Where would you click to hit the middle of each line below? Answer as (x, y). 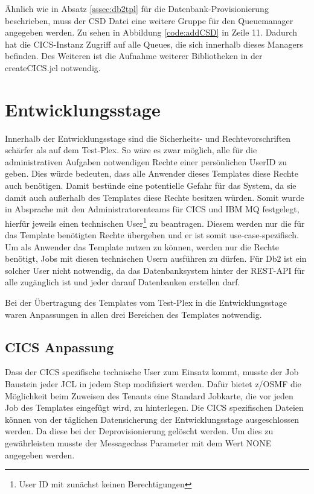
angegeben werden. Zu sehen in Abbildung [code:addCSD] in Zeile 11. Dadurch (151, 32)
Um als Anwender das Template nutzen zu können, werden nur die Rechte (142, 246)
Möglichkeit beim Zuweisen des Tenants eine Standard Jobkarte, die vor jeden (149, 395)
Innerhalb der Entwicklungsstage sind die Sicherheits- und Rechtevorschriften (148, 138)
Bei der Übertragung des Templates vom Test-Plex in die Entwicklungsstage (146, 302)
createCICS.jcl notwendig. (53, 67)
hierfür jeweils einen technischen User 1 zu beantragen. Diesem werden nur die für (155, 222)
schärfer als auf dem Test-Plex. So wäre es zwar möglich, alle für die (131, 150)
